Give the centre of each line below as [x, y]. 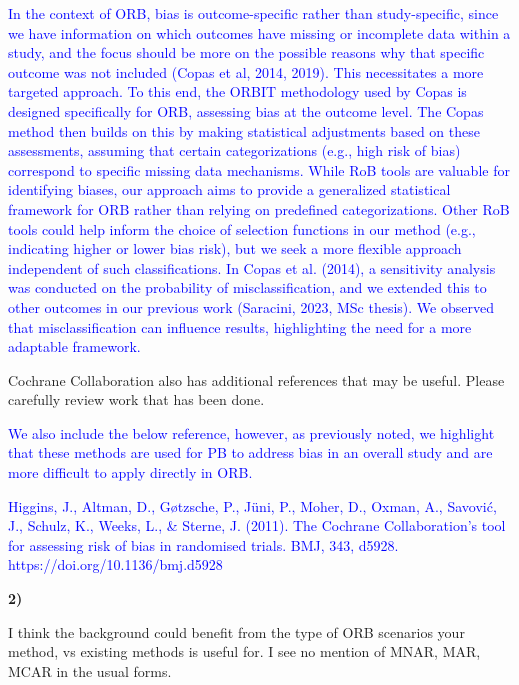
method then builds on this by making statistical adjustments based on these [244, 130]
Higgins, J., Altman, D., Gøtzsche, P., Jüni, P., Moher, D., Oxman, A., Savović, [252, 505]
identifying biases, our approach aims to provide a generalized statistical [229, 189]
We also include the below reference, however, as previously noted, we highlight [251, 432]
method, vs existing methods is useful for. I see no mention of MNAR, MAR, [244, 651]
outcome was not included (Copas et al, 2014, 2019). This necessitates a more [246, 71]
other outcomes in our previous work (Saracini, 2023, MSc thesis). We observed [251, 306]
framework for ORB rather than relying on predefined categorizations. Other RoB [259, 208]
